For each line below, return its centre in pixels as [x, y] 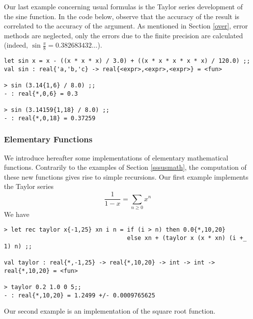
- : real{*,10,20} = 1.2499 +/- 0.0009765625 [80, 295]
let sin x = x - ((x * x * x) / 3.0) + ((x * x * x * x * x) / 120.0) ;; [127, 61]
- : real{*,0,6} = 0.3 [41, 93]
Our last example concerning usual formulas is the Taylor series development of [123, 6]
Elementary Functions [48, 139]
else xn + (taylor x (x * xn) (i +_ [187, 238]
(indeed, [16, 45]
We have [17, 214]
